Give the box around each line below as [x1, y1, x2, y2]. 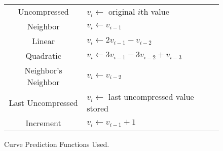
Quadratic [25, 50, 61, 61]
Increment [25, 117, 61, 129]
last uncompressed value [108, 91, 194, 102]
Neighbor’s [24, 64, 62, 76]
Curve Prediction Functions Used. [4, 139, 109, 149]
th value [140, 6, 169, 17]
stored [87, 102, 109, 114]
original [108, 6, 135, 17]
